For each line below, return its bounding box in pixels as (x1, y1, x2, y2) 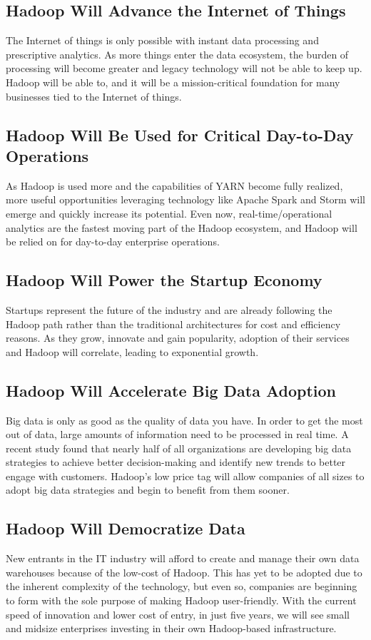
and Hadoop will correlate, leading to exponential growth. (6, 344, 259, 359)
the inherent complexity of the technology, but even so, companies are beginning (6, 579, 357, 594)
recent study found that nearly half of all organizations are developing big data (6, 440, 352, 455)
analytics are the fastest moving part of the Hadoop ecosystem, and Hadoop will (6, 220, 357, 235)
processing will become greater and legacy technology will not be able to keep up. (6, 61, 362, 76)
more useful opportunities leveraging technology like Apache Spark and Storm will (6, 192, 365, 207)
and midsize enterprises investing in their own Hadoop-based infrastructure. (6, 621, 337, 636)
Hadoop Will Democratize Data (6, 517, 245, 539)
